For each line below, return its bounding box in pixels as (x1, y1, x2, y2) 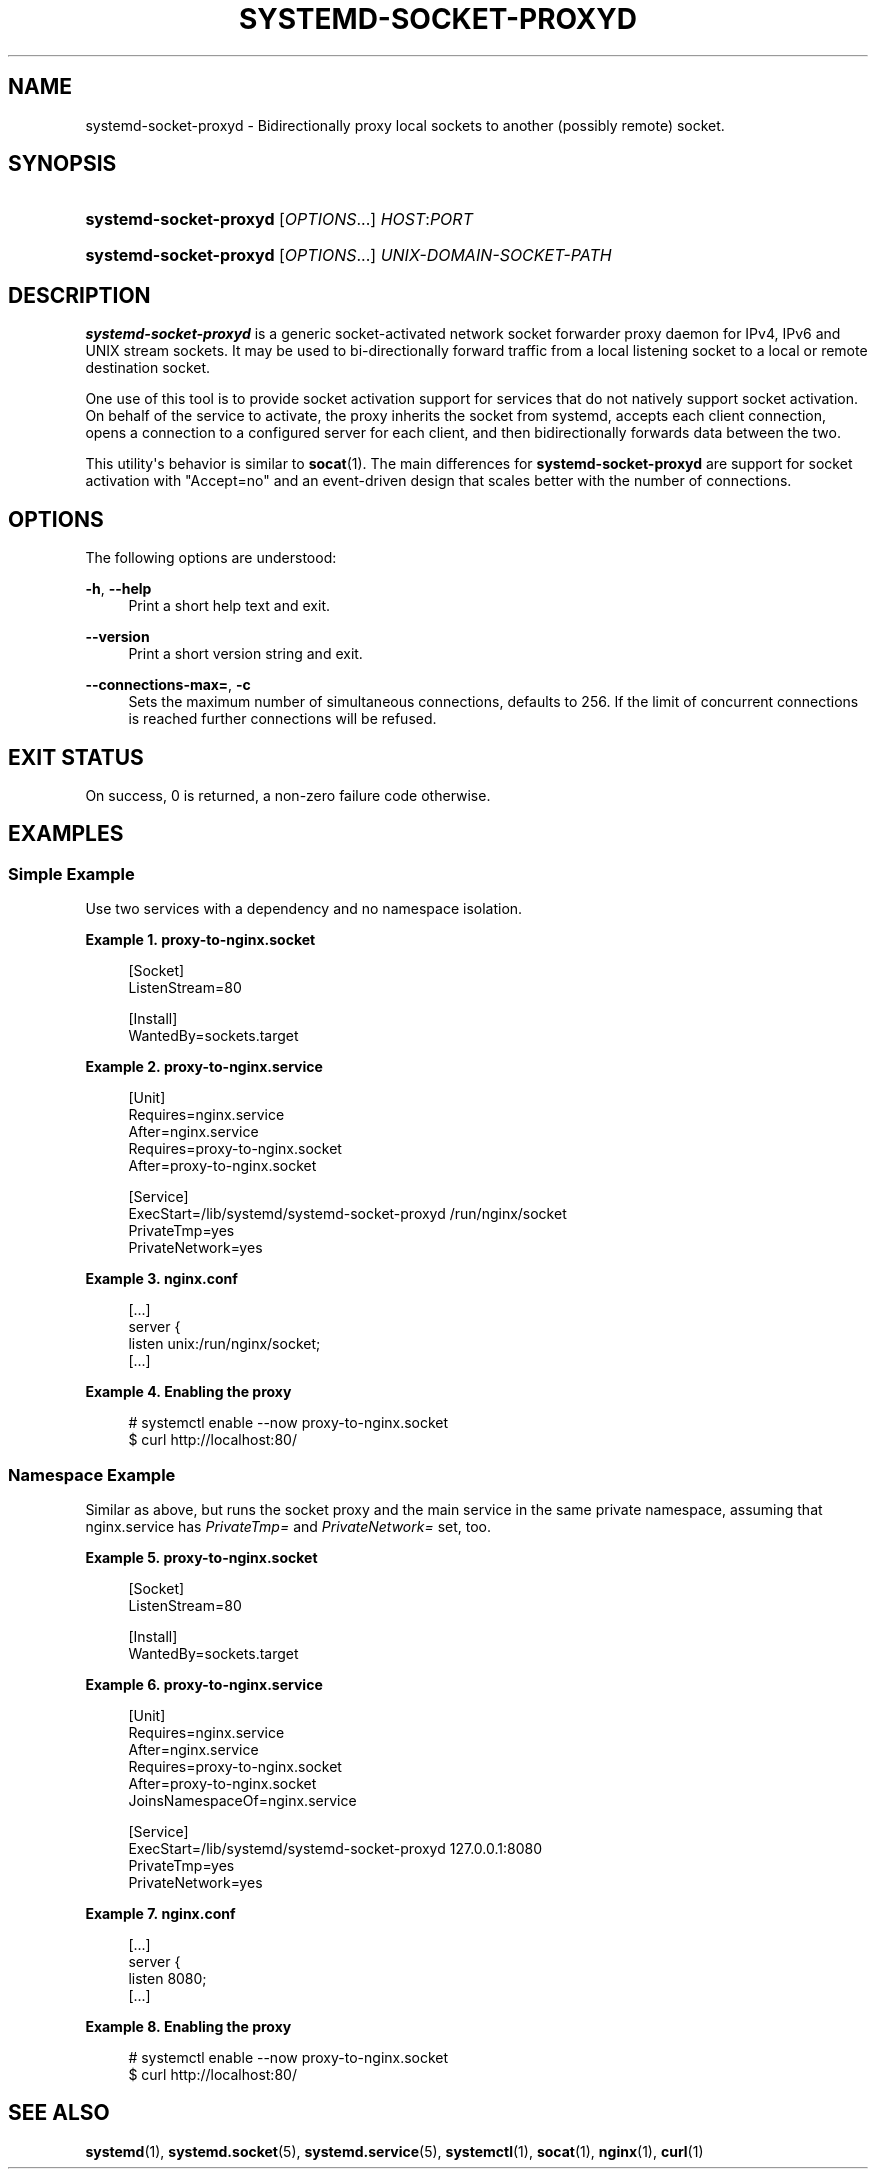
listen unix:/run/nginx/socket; (128, 1335, 321, 1353)
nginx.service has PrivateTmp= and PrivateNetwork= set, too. (85, 1517, 492, 1535)
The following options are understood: (85, 549, 337, 567)
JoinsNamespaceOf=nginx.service (128, 1791, 357, 1809)
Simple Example (8, 863, 135, 884)
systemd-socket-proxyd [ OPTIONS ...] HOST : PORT (85, 209, 473, 230)
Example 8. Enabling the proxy (85, 2017, 292, 2035)
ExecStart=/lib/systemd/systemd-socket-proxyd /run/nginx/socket (128, 1205, 567, 1223)
